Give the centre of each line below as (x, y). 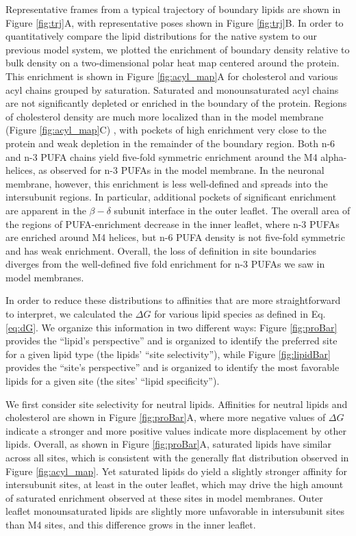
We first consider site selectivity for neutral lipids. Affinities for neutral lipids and (177, 404)
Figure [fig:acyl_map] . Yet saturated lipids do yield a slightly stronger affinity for (176, 471)
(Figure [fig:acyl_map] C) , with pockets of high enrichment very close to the (166, 130)
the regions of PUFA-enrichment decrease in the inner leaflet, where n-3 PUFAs (173, 224)
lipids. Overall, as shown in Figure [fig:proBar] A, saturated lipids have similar (168, 444)
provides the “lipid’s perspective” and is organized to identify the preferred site (171, 341)
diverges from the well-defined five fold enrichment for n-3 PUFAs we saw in (165, 264)
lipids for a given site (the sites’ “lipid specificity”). (113, 381)
